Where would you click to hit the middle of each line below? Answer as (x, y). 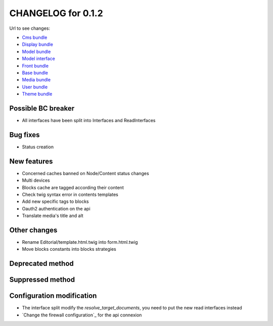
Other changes (33, 230)
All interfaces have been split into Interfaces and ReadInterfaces (89, 120)
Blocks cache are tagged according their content (73, 187)
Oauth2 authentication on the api (56, 208)
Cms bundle (35, 37)
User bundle (35, 87)
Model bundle (36, 51)
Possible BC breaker (42, 108)
